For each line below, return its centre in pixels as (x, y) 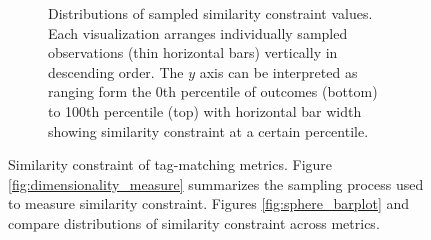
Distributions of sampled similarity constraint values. (210, 13)
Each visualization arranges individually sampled (198, 32)
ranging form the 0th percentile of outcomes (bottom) (213, 91)
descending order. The (116, 71)
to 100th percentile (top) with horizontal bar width (205, 110)
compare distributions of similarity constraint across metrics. (194, 222)
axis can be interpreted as (278, 71)
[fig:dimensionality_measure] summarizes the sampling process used (216, 183)
